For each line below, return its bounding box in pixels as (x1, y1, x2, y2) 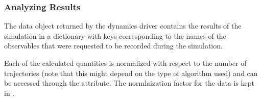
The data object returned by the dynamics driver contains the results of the (4, 20, 242, 31)
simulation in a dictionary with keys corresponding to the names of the (4, 30, 226, 41)
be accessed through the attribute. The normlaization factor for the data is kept (4, 78, 255, 88)
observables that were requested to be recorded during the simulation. (4, 40, 223, 51)
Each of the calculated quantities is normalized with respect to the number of (4, 58, 247, 68)
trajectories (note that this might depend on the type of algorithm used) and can (4, 67, 258, 78)
